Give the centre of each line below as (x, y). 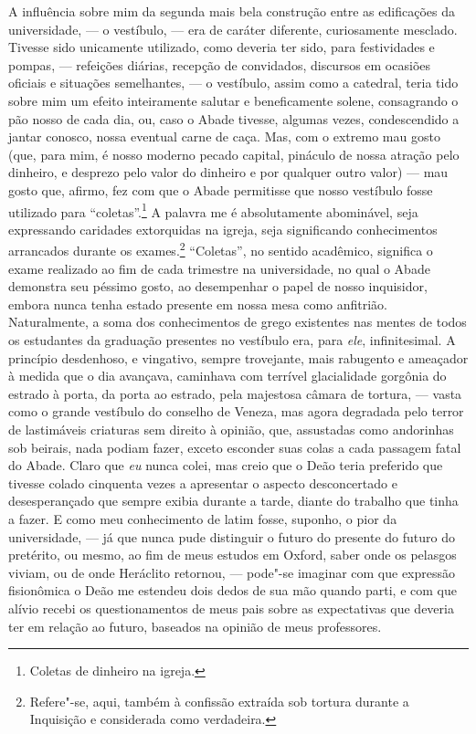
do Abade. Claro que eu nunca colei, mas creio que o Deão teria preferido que (226, 465)
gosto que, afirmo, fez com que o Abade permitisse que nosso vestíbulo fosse (221, 189)
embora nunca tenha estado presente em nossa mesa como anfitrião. (198, 304)
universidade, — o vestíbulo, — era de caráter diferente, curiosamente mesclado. (233, 29)
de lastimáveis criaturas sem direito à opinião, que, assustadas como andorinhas (231, 429)
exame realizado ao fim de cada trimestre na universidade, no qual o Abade (219, 268)
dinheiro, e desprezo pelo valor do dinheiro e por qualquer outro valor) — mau (228, 172)
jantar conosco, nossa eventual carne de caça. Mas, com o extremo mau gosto (224, 136)
